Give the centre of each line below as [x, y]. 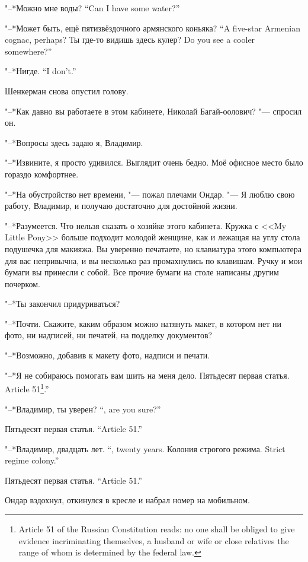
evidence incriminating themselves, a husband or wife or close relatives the [154, 540]
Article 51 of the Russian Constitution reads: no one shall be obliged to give [157, 529]
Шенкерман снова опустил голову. [67, 91]
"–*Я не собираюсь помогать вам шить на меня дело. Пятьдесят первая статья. [147, 375]
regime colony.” [32, 460]
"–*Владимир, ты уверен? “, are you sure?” [83, 409]
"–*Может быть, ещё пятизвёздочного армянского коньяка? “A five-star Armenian [153, 28]
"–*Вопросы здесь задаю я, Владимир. [74, 142]
